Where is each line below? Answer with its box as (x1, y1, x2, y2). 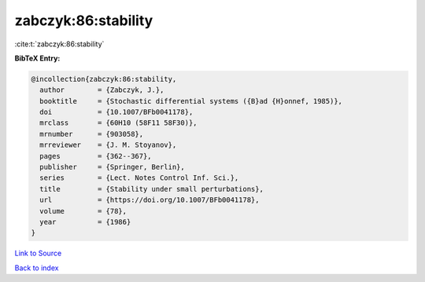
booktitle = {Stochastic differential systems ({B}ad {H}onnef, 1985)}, (39, 97, 342, 105)
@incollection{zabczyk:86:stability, (31, 75, 177, 83)
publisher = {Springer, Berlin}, (39, 163, 185, 172)
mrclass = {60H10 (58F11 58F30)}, (39, 119, 198, 127)
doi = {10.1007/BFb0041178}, (39, 108, 194, 117)
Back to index (14, 263, 59, 273)
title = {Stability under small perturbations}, (39, 185, 264, 193)
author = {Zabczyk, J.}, (39, 86, 164, 94)
